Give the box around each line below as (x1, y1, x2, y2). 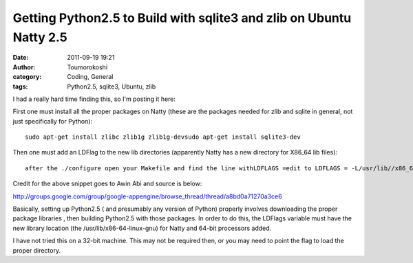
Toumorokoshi (67, 62, 108, 71)
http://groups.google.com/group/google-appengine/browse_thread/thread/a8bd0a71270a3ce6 (12, 192, 282, 201)
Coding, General (67, 73, 114, 81)
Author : (12, 62, 36, 71)
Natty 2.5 (12, 30, 68, 45)
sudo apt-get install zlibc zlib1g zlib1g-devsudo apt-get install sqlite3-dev (25, 133, 301, 141)
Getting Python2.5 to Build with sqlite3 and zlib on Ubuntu (12, 10, 352, 25)
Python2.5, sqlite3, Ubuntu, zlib (67, 82, 156, 91)
